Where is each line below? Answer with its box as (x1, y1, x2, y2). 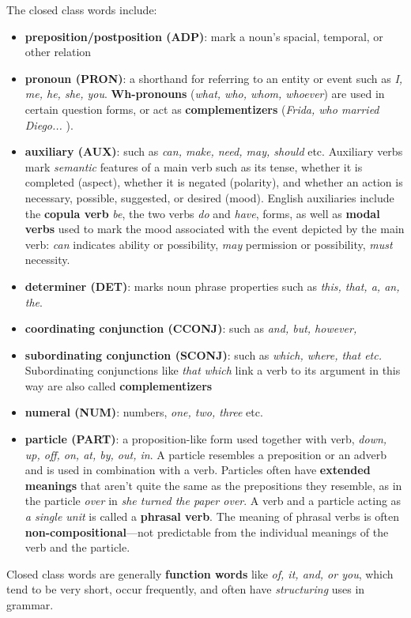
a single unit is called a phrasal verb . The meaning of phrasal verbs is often (25, 508, 399, 525)
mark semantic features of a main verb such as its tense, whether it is (25, 158, 363, 175)
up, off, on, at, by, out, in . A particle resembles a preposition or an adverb (25, 446, 387, 462)
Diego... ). (25, 116, 74, 133)
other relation (25, 43, 92, 60)
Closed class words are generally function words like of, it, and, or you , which (6, 565, 394, 582)
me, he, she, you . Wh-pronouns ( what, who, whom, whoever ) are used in (25, 85, 385, 102)
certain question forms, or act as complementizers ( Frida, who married (25, 100, 379, 117)
